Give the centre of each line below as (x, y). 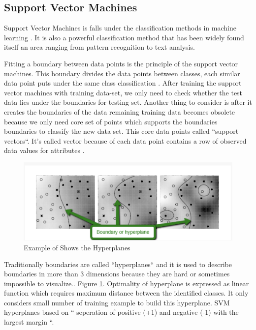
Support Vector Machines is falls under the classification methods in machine (120, 28)
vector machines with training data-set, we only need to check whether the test (123, 92)
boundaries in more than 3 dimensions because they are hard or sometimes (117, 274)
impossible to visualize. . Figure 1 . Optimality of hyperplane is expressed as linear (127, 283)
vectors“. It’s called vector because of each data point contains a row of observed (125, 140)
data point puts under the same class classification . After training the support (123, 83)
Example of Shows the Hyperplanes (77, 247)
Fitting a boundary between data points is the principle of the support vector (121, 63)
